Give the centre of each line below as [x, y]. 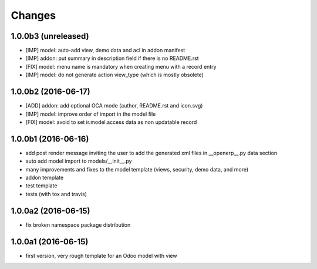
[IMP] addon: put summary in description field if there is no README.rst [112, 58]
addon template [45, 177]
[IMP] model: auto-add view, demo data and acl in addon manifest [105, 51]
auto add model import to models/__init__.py [79, 161]
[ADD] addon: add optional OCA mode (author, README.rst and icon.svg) [114, 106]
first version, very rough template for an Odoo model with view [101, 255]
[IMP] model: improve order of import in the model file [91, 114]
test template [41, 186]
